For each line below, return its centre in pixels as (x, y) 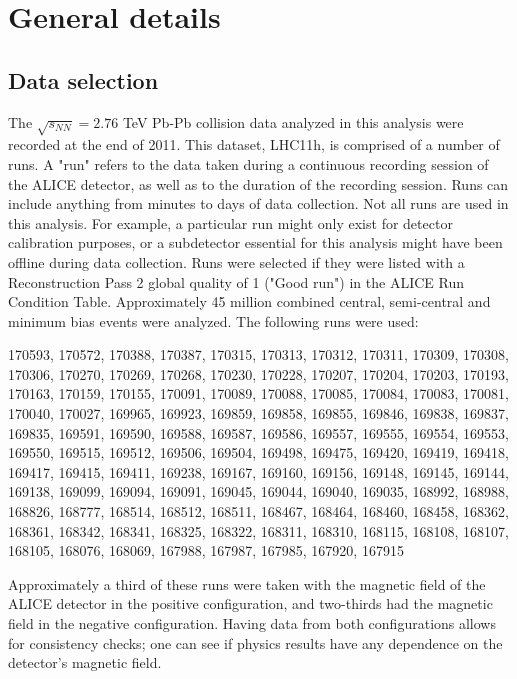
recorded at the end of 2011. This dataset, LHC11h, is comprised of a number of (254, 144)
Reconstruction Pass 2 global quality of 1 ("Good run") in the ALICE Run (236, 281)
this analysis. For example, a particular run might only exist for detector (230, 222)
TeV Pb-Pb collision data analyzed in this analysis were (293, 121)
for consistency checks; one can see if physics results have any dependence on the (255, 642)
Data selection (83, 79)
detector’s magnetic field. (85, 662)
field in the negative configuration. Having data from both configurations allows (252, 623)
